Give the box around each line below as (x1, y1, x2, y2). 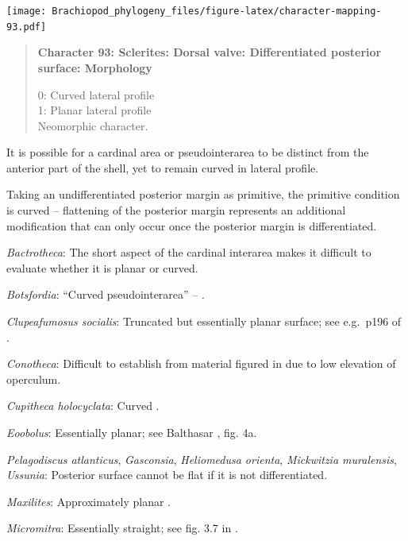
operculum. (6, 370, 61, 387)
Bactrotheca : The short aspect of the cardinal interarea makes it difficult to (6, 244, 371, 261)
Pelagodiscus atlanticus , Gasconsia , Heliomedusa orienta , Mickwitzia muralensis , (6, 450, 397, 467)
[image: (6, 6, 47, 17)
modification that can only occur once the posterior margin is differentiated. (6, 217, 377, 234)
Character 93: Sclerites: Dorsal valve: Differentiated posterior (37, 44, 382, 60)
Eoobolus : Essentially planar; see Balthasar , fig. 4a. (6, 424, 257, 440)
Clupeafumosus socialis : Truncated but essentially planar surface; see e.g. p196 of (6, 313, 402, 330)
